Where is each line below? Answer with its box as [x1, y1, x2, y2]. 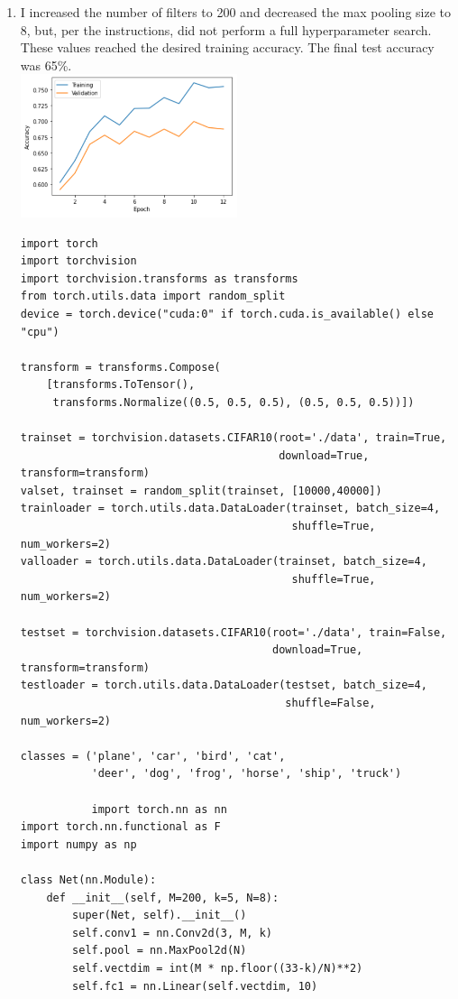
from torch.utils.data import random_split [20, 290, 286, 303]
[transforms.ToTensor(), [46, 378, 196, 392]
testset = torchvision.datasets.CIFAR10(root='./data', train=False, [20, 625, 447, 639]
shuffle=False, [285, 697, 376, 710]
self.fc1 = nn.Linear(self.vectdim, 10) [72, 979, 318, 993]
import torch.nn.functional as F [20, 820, 221, 834]
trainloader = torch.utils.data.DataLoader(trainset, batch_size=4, [20, 502, 441, 515]
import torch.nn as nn [91, 802, 227, 816]
